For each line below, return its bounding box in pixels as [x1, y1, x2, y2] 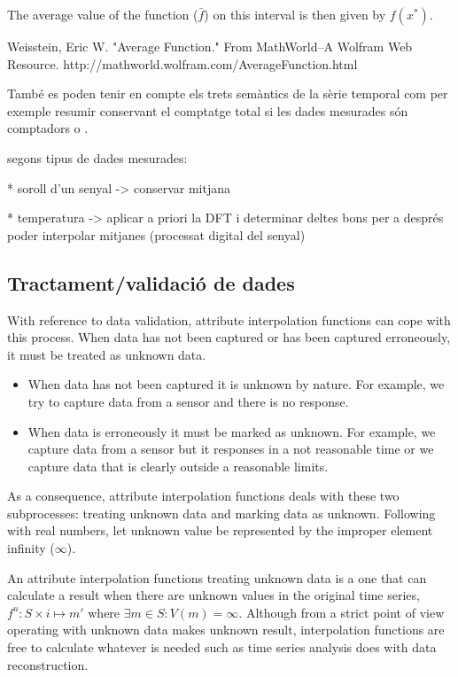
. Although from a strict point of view [238, 603, 445, 621]
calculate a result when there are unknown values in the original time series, [7, 586, 420, 604]
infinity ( [7, 539, 55, 557]
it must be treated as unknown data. [7, 345, 206, 363]
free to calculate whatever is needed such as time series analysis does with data [7, 638, 437, 657]
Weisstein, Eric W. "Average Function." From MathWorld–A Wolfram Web [7, 37, 413, 55]
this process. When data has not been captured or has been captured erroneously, [7, 328, 451, 346]
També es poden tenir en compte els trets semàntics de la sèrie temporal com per [7, 84, 448, 103]
